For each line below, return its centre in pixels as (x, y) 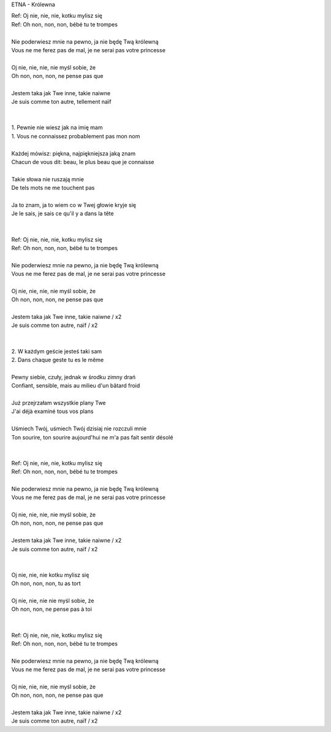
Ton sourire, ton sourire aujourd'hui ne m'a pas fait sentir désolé (92, 437)
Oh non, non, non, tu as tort (46, 583)
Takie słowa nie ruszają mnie (48, 179)
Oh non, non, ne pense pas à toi (51, 609)
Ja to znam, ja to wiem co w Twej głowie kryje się (74, 205)
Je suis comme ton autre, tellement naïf (61, 102)
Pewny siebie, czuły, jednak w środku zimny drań (74, 377)
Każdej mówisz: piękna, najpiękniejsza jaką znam (74, 153)
